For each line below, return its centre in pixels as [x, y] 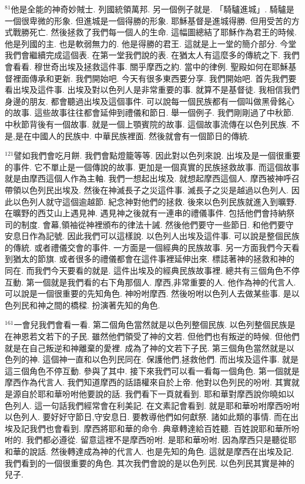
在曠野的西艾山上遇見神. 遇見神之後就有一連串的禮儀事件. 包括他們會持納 [146, 213]
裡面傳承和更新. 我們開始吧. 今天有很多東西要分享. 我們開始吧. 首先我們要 [155, 78]
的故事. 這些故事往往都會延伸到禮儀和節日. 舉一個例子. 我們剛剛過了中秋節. [149, 112]
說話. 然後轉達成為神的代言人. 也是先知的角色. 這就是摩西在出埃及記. [161, 451]
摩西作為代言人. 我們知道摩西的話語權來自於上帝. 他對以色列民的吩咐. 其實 [148, 382]
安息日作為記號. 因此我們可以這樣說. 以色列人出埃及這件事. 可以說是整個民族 [152, 236]
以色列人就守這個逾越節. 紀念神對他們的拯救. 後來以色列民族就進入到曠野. [155, 201]
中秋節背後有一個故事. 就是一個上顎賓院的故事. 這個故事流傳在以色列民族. [147, 124]
